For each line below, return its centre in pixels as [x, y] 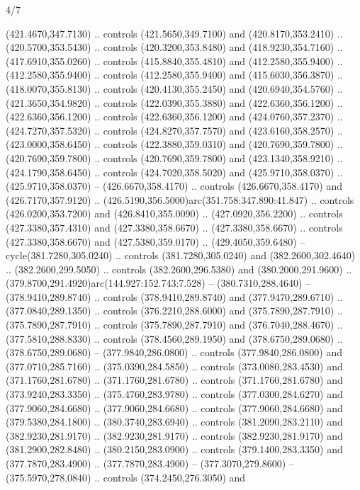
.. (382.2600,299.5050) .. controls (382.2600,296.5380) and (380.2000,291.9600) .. [179, 269]
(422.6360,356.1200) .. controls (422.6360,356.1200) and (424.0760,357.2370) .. [174, 116]
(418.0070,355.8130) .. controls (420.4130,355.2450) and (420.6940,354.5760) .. [174, 88]
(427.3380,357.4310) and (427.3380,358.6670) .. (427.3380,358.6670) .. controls [174, 227]
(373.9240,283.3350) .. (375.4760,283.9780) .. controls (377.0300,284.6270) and [174, 394]
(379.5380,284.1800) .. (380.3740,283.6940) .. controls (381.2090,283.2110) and [174, 422]
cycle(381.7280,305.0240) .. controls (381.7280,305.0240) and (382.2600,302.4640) [181, 255]
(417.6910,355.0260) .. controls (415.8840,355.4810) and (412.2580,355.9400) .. [174, 61]
